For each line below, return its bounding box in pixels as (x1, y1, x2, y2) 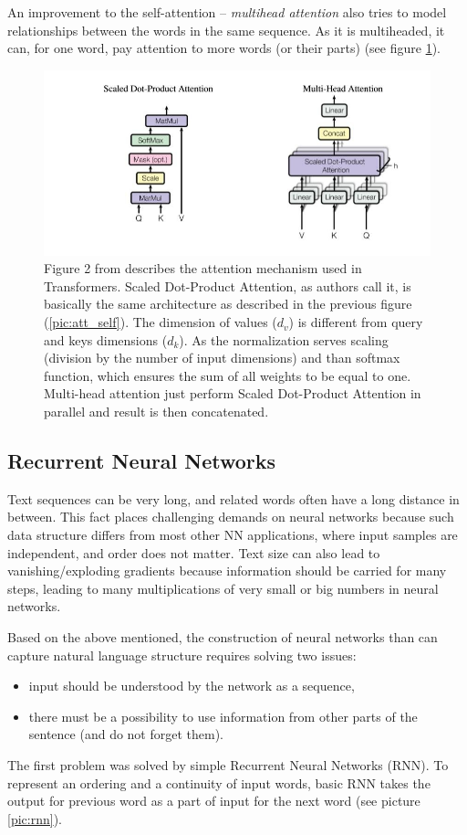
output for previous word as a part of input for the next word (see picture (7, 791, 420, 810)
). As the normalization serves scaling (179, 330, 389, 349)
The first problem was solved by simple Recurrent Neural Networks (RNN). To (7, 755, 449, 774)
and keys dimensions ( (44, 330, 168, 349)
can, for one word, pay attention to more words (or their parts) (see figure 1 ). (7, 38, 441, 58)
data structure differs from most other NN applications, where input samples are (7, 525, 458, 544)
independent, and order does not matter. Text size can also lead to (7, 543, 380, 562)
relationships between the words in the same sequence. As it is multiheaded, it (7, 20, 445, 39)
